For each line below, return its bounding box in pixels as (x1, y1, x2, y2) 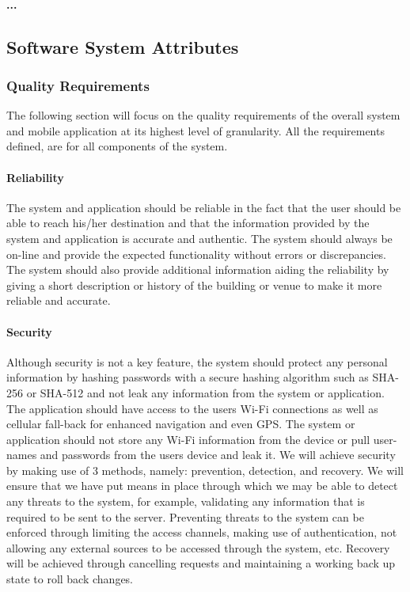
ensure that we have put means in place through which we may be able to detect (6, 477, 398, 494)
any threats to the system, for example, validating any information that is (6, 493, 365, 510)
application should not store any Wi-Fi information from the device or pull (6, 431, 370, 447)
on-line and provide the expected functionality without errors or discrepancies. (6, 245, 387, 262)
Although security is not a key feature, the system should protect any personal (6, 353, 388, 370)
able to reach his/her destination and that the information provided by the (6, 214, 370, 231)
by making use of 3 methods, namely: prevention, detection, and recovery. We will (6, 461, 404, 478)
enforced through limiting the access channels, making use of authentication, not (6, 524, 397, 541)
